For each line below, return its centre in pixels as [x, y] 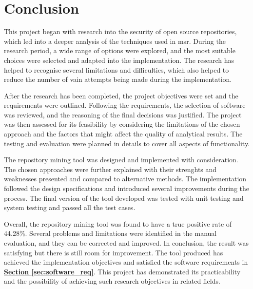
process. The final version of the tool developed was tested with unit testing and [124, 198]
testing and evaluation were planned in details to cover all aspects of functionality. [127, 143]
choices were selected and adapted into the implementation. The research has [119, 60]
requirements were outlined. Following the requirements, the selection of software [125, 105]
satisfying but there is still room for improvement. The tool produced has [114, 252]
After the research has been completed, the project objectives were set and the [121, 95]
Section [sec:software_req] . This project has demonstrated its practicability [122, 271]
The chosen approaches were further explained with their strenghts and [110, 169]
